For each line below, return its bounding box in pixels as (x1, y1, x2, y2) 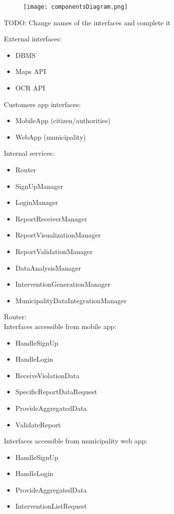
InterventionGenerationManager (15, 279, 111, 289)
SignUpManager (15, 181, 63, 191)
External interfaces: (4, 34, 62, 44)
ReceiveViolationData (15, 370, 80, 380)
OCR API (15, 83, 45, 93)
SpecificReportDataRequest (15, 386, 97, 397)
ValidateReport (15, 419, 61, 429)
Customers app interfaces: (4, 99, 81, 109)
